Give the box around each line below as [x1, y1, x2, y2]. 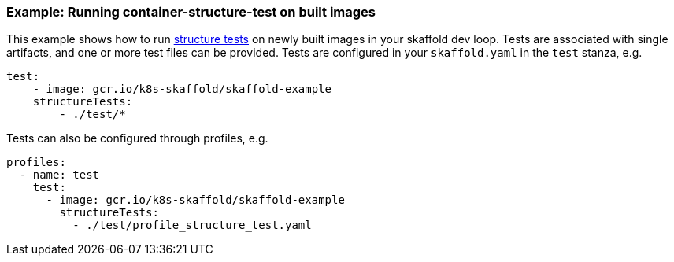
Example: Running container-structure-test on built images [6, 4, 376, 20]
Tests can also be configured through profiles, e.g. [6, 131, 268, 146]
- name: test [19, 168, 100, 182]
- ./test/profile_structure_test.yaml [72, 219, 312, 232]
